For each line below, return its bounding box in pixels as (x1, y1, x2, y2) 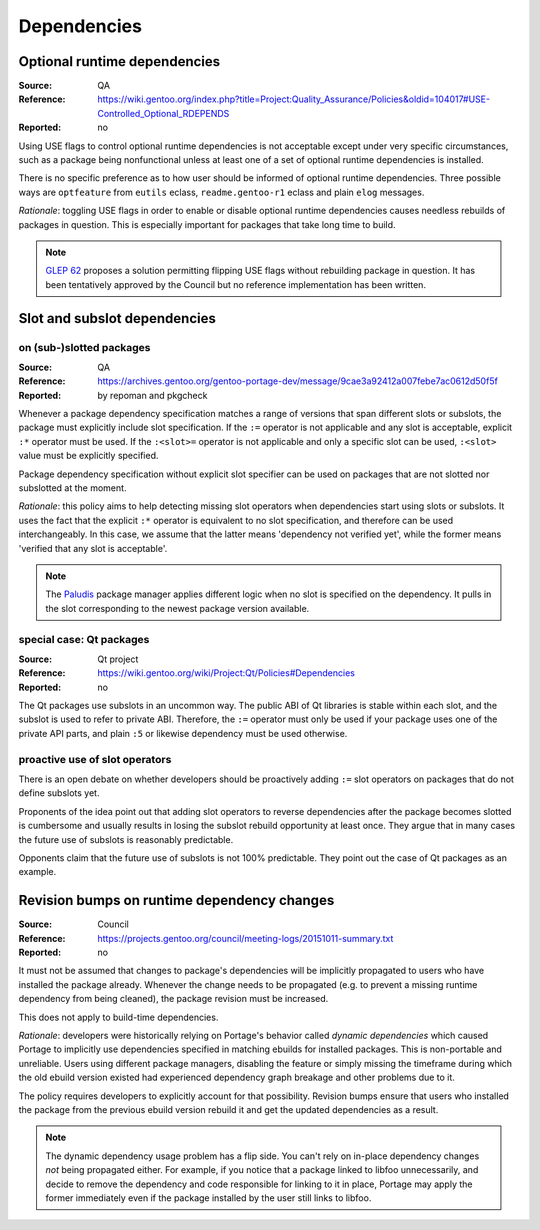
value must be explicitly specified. (18, 450, 159, 462)
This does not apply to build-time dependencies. (18, 1011, 219, 1023)
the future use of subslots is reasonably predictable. (18, 833, 234, 845)
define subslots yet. (18, 787, 100, 799)
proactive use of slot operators (18, 752, 172, 766)
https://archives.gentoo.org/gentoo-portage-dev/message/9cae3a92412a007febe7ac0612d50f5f (97, 375, 499, 387)
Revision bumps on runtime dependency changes (18, 892, 335, 909)
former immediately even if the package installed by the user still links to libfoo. (45, 1191, 372, 1204)
